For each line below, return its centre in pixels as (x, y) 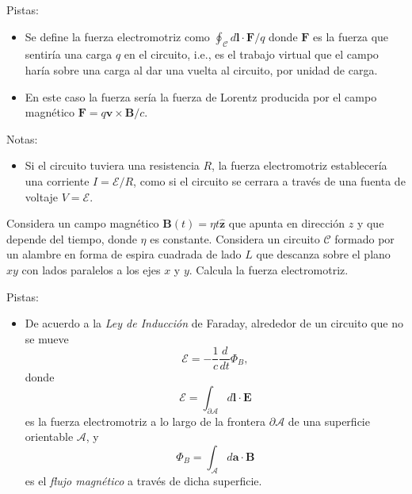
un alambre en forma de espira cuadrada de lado (124, 254)
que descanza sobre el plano (323, 254)
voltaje (42, 196)
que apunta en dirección (287, 223)
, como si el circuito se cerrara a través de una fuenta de (269, 180)
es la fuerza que (351, 36)
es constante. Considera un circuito (235, 238)
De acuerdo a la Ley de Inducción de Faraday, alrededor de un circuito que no (214, 323)
